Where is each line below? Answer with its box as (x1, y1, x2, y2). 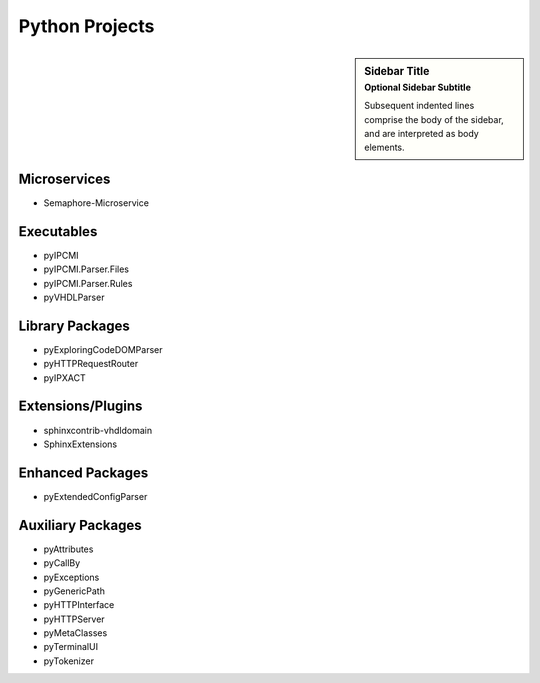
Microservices (18, 170, 111, 187)
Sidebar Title (364, 64, 430, 78)
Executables (18, 223, 98, 240)
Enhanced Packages (18, 464, 149, 481)
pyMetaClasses (43, 627, 108, 639)
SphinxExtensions (43, 438, 118, 450)
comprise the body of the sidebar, (364, 113, 504, 125)
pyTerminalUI (43, 641, 99, 653)
